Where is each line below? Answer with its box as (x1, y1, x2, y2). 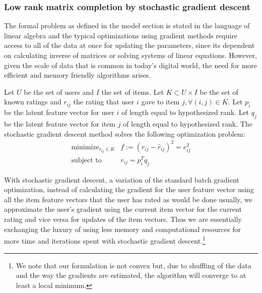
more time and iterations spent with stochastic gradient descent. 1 (4, 234, 206, 246)
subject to (71, 156, 102, 164)
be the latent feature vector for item (4, 118, 115, 129)
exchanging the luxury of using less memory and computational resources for (4, 223, 241, 234)
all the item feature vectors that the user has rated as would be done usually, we (4, 194, 252, 204)
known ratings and (4, 96, 61, 107)
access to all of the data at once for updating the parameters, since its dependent (4, 40, 255, 50)
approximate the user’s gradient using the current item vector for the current (4, 204, 242, 214)
